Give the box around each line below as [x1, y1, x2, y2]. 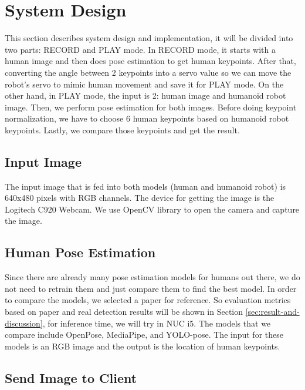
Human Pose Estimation [5, 243, 156, 261]
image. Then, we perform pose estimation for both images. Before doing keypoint [5, 100, 297, 113]
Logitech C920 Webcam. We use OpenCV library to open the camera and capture [5, 203, 300, 215]
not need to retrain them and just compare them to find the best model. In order [5, 282, 297, 294]
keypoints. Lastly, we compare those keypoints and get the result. [5, 123, 240, 136]
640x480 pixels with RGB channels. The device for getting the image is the [5, 191, 274, 204]
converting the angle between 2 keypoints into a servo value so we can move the [5, 66, 292, 78]
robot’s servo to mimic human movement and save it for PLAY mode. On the [5, 78, 284, 90]
